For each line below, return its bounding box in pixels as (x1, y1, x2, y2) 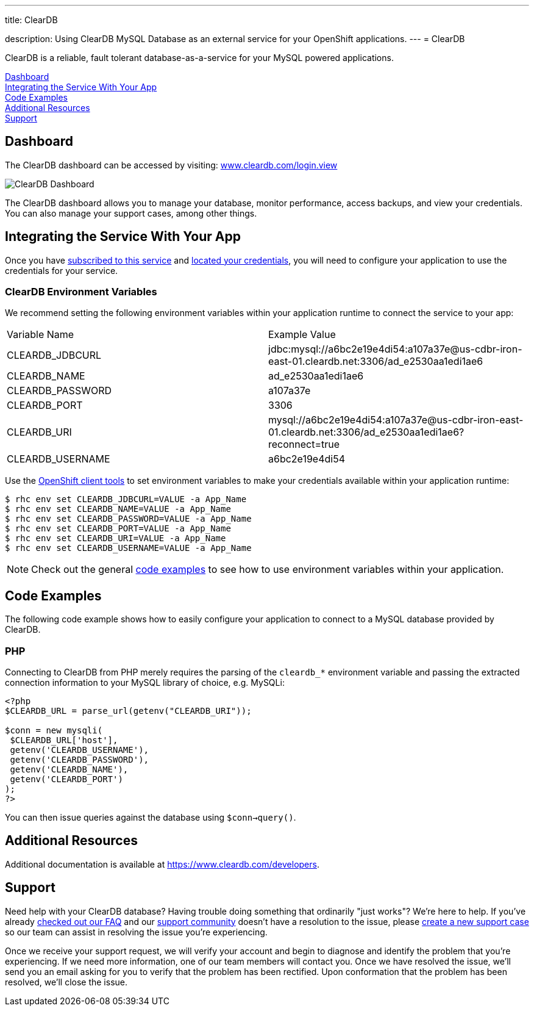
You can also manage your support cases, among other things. (5, 207, 257, 218)
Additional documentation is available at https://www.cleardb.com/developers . (5, 858, 319, 869)
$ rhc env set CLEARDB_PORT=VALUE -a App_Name (5, 523, 231, 534)
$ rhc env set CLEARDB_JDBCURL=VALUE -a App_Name (5, 494, 247, 505)
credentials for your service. (5, 265, 118, 276)
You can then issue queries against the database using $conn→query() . (5, 812, 296, 823)
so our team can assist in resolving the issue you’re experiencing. (5, 926, 268, 937)
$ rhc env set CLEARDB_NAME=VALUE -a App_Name (5, 504, 231, 514)
